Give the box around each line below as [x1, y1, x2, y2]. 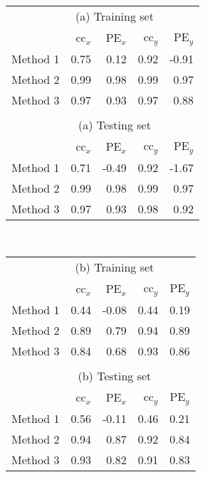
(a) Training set [75, 8, 154, 24]
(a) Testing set [78, 116, 151, 133]
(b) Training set [75, 259, 154, 276]
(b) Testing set [78, 368, 152, 385]
